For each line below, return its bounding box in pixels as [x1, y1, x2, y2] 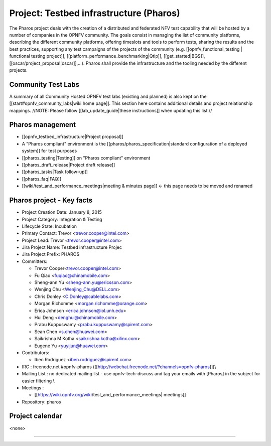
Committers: [22, 258, 48, 264]
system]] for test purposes [22, 148, 77, 154]
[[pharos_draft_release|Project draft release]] [22, 162, 115, 168]
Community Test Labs [9, 80, 80, 89]
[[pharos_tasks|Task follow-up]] [22, 169, 88, 175]
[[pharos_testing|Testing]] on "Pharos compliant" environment [22, 155, 151, 161]
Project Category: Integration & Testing [22, 216, 102, 222]
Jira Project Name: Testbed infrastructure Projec [22, 244, 122, 250]
